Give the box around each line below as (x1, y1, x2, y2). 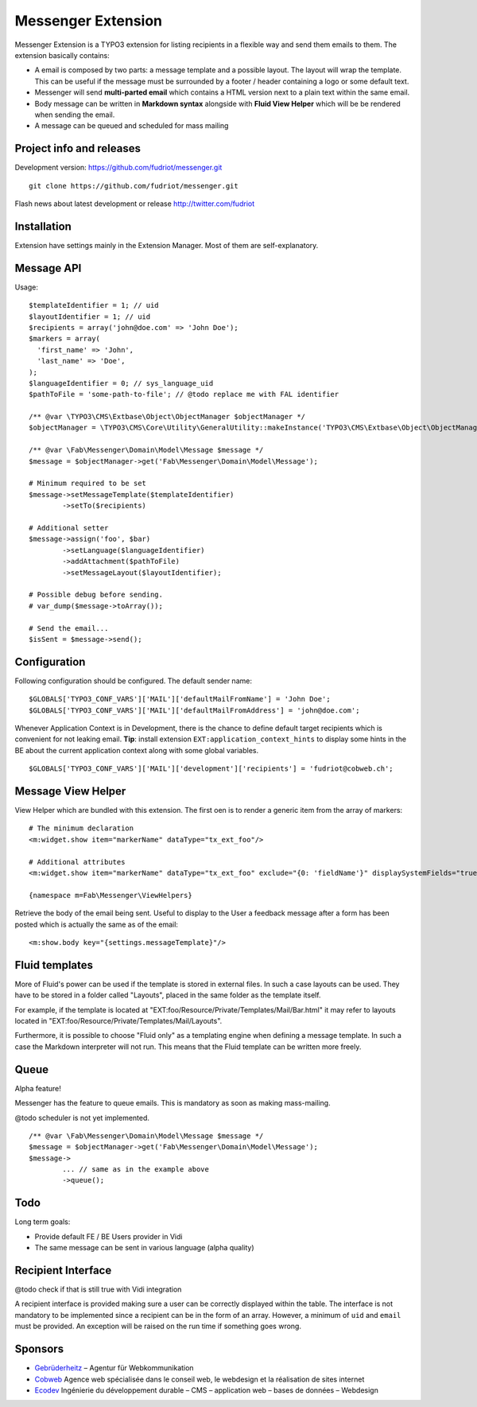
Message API (14, 261, 82, 274)
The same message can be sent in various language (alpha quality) (34, 1243, 254, 1253)
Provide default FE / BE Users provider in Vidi (34, 1231, 183, 1241)
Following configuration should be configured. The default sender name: (14, 676, 252, 686)
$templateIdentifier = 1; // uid (29, 301, 159, 310)
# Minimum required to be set (29, 479, 147, 488)
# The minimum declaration (29, 824, 134, 833)
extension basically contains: (14, 50, 111, 60)
